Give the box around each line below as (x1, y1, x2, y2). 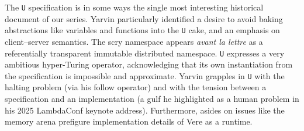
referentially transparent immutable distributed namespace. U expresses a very (5, 47, 285, 59)
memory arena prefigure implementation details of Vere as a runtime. (5, 115, 253, 128)
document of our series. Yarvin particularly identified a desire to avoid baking (5, 12, 283, 24)
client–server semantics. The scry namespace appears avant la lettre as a (5, 35, 263, 47)
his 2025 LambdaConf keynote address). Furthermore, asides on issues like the (5, 104, 285, 116)
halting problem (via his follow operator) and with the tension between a (5, 81, 267, 93)
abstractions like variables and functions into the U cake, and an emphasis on (5, 24, 280, 36)
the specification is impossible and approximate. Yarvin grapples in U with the (5, 69, 285, 82)
